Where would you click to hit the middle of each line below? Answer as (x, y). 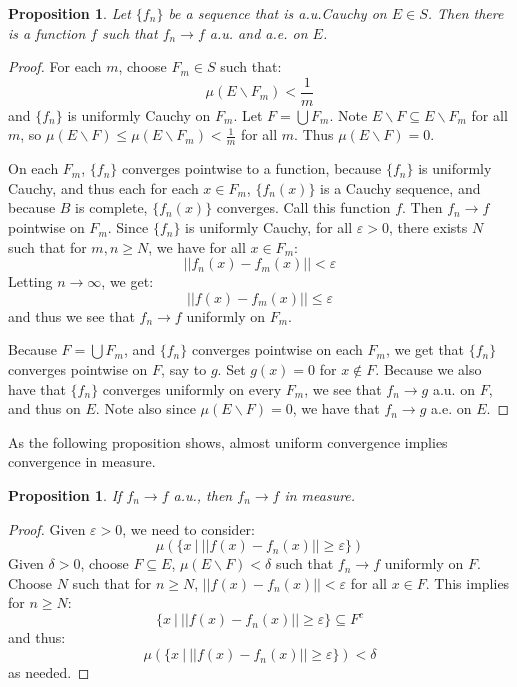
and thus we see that (71, 315)
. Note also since (145, 408)
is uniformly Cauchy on (139, 114)
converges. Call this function (303, 207)
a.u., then (203, 494)
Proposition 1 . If (65, 494)
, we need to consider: (189, 528)
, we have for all (197, 246)
